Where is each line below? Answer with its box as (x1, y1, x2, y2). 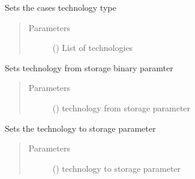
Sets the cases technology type (5, 1, 116, 13)
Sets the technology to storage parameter (5, 122, 156, 134)
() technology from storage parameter (52, 101, 191, 114)
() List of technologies (52, 41, 133, 54)
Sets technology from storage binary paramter (5, 61, 173, 74)
